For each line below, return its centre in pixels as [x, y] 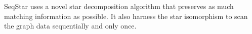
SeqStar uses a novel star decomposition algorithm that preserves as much [119, 6]
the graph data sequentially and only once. [70, 26]
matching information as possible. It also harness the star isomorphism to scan [126, 16]
